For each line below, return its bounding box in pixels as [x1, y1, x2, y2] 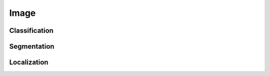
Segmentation [9, 42, 54, 51]
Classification [9, 26, 53, 35]
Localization [9, 58, 48, 67]
